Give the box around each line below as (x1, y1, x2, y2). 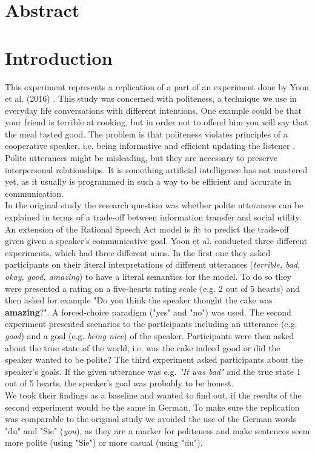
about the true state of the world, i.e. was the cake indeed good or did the (5, 341, 280, 354)
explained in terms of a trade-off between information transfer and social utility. (5, 211, 302, 223)
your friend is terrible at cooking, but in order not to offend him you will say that (5, 116, 308, 128)
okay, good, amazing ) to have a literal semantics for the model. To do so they (5, 270, 292, 282)
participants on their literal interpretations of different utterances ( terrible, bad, (5, 258, 300, 271)
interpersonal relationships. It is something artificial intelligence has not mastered (5, 163, 308, 176)
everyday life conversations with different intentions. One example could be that (5, 104, 302, 116)
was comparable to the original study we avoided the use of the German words (5, 412, 297, 425)
